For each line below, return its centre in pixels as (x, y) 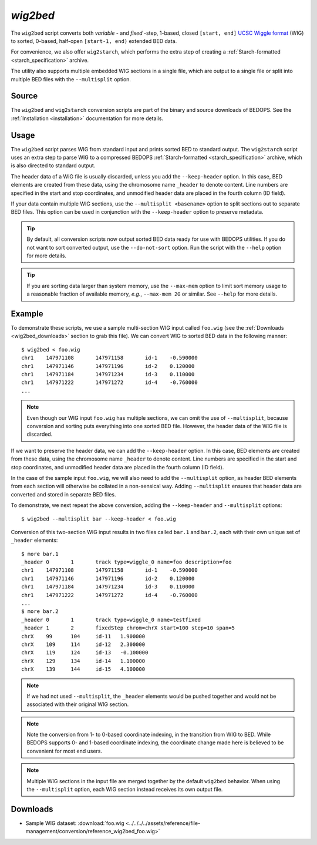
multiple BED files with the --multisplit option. (71, 79)
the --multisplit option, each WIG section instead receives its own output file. (125, 790)
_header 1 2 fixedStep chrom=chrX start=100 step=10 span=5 (128, 628)
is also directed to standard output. (53, 165)
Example (27, 314)
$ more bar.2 (40, 612)
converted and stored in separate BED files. (63, 494)
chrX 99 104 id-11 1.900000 (83, 636)
